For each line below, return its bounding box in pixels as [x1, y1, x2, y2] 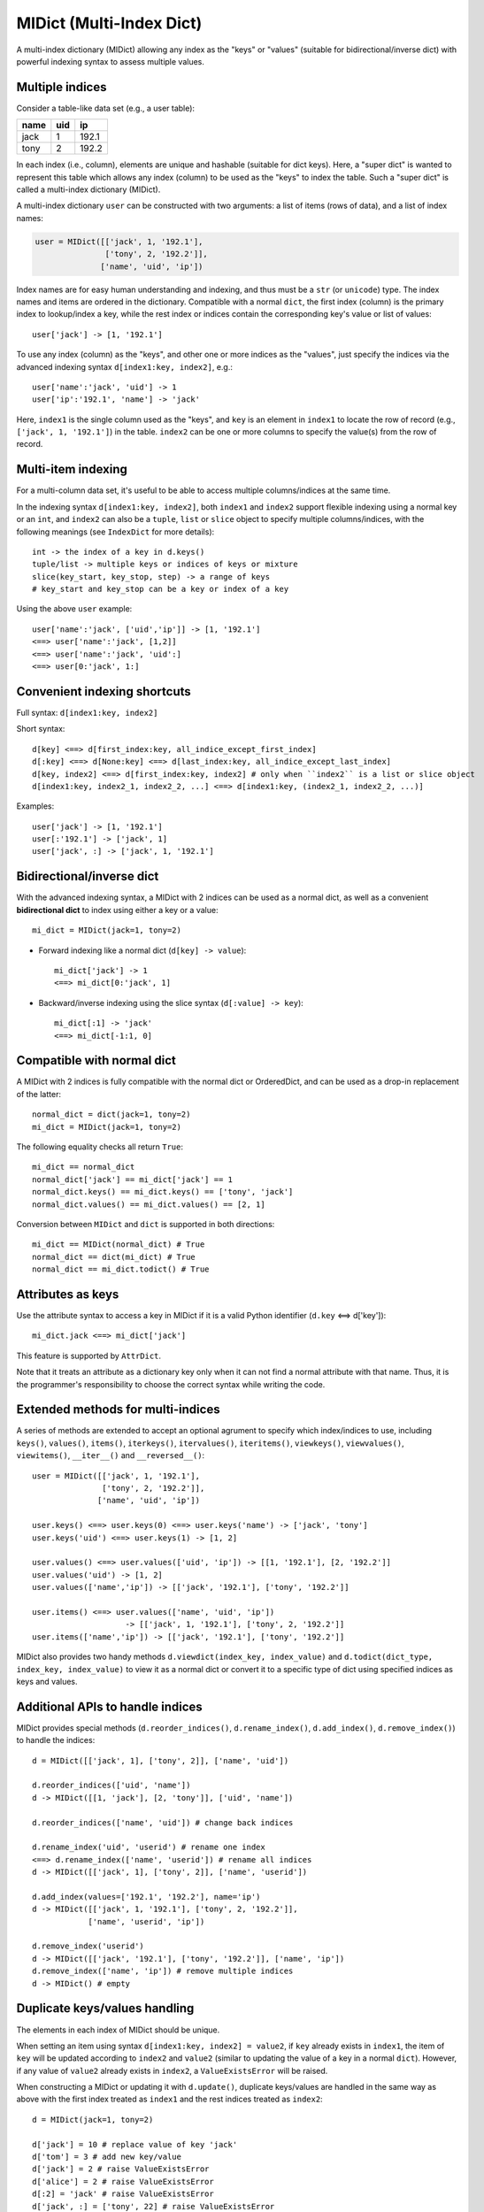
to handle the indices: [16, 1735, 96, 1746]
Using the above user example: [16, 603, 133, 614]
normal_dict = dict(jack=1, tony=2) [32, 1110, 191, 1119]
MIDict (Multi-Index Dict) [16, 13, 203, 33]
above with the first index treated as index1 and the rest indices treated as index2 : [16, 2093, 323, 2105]
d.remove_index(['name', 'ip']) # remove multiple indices [32, 1966, 294, 1977]
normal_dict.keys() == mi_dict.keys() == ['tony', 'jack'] [32, 1187, 294, 1197]
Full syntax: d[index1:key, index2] [16, 707, 158, 718]
